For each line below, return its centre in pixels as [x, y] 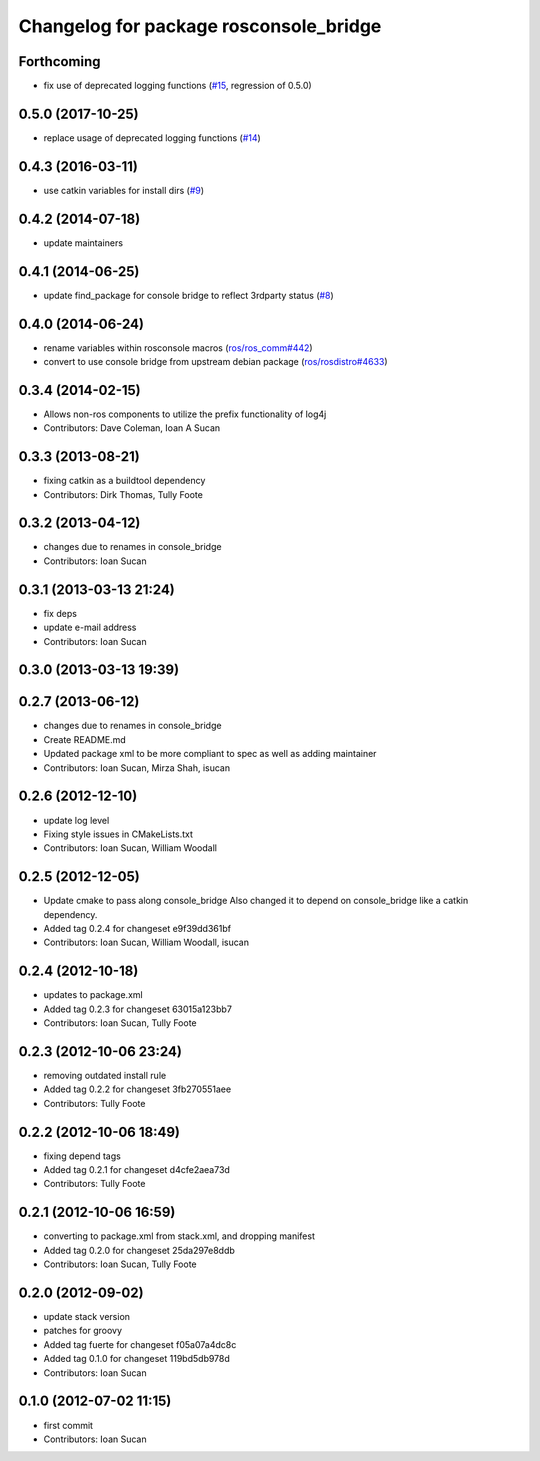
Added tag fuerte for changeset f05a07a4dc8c [140, 1344]
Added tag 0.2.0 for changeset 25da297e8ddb [139, 1250]
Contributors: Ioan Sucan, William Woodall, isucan [146, 942]
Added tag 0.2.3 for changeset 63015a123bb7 [137, 1009]
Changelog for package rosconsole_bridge [200, 26]
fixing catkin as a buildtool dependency [124, 481]
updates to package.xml [93, 995]
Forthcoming [59, 61]
